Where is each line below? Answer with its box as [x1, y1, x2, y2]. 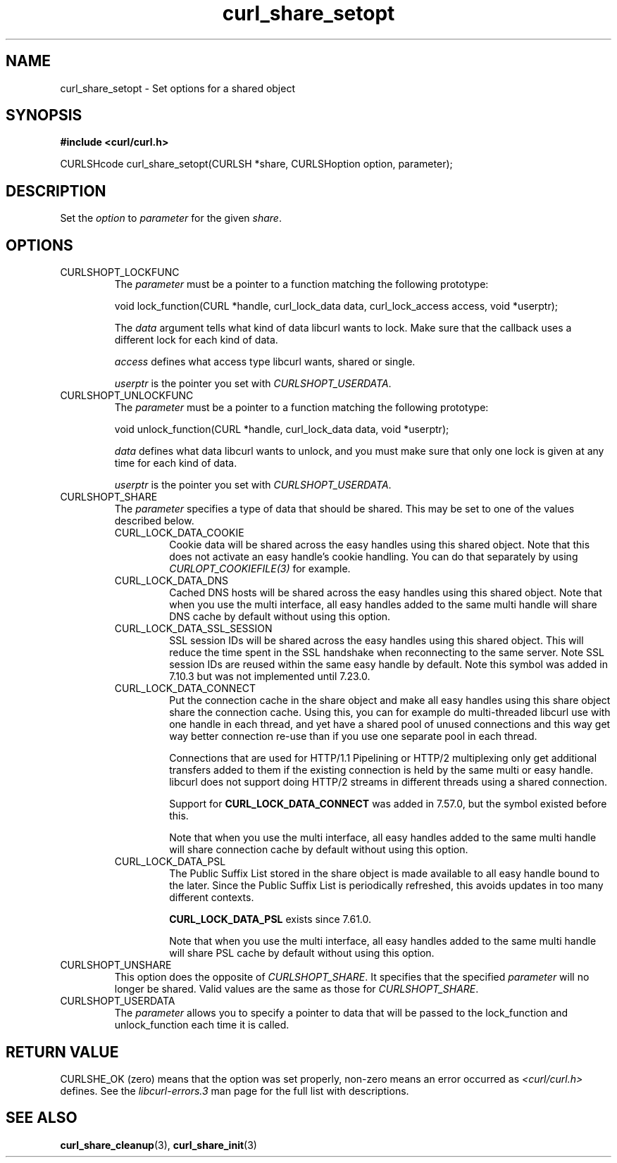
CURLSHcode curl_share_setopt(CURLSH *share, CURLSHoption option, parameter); [60, 158, 453, 170]
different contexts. [169, 891, 254, 904]
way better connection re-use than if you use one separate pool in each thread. [169, 730, 537, 743]
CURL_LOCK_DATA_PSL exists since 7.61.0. [169, 913, 372, 926]
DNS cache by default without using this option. [169, 610, 391, 623]
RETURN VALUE [6, 1043, 119, 1061]
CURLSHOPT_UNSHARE [60, 959, 172, 972]
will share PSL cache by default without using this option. [169, 947, 435, 960]
